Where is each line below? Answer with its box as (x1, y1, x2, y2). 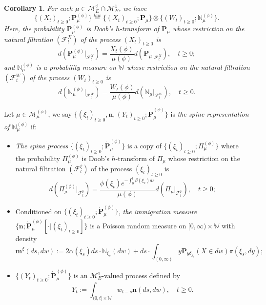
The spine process (15, 140, 68, 150)
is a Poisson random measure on (90, 220, 186, 230)
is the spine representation (170, 108, 249, 119)
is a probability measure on (36, 61, 116, 72)
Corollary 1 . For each (4, 3, 73, 13)
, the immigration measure (118, 206, 197, 216)
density (15, 233, 37, 243)
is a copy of (127, 140, 162, 150)
